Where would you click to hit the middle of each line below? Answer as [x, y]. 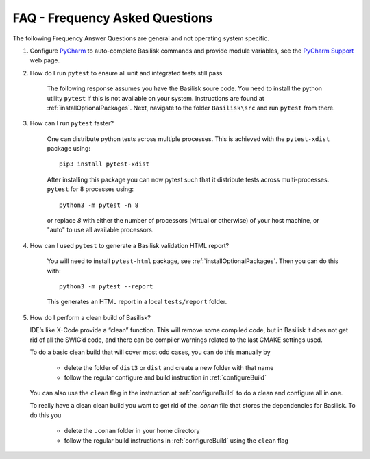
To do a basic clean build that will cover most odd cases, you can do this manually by [150, 352]
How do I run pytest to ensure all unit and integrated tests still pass [126, 73]
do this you [46, 415]
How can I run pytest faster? [72, 123]
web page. [45, 60]
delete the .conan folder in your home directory [132, 431]
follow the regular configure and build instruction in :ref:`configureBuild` [165, 377]
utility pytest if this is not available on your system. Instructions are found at [156, 98]
